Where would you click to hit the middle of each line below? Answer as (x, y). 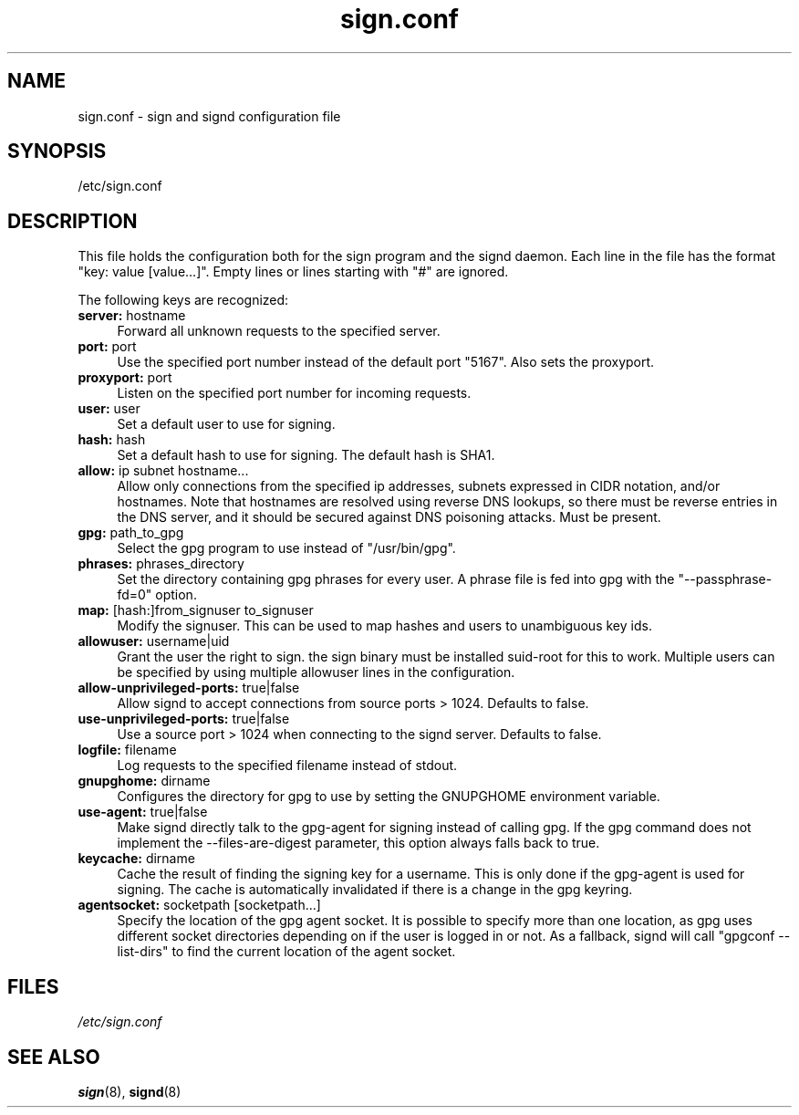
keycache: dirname (136, 859)
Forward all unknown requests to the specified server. (279, 331)
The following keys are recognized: (183, 300)
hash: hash (112, 440)
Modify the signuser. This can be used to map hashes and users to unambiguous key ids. (384, 626)
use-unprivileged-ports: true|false (184, 719)
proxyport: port (125, 378)
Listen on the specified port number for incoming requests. (294, 393)
